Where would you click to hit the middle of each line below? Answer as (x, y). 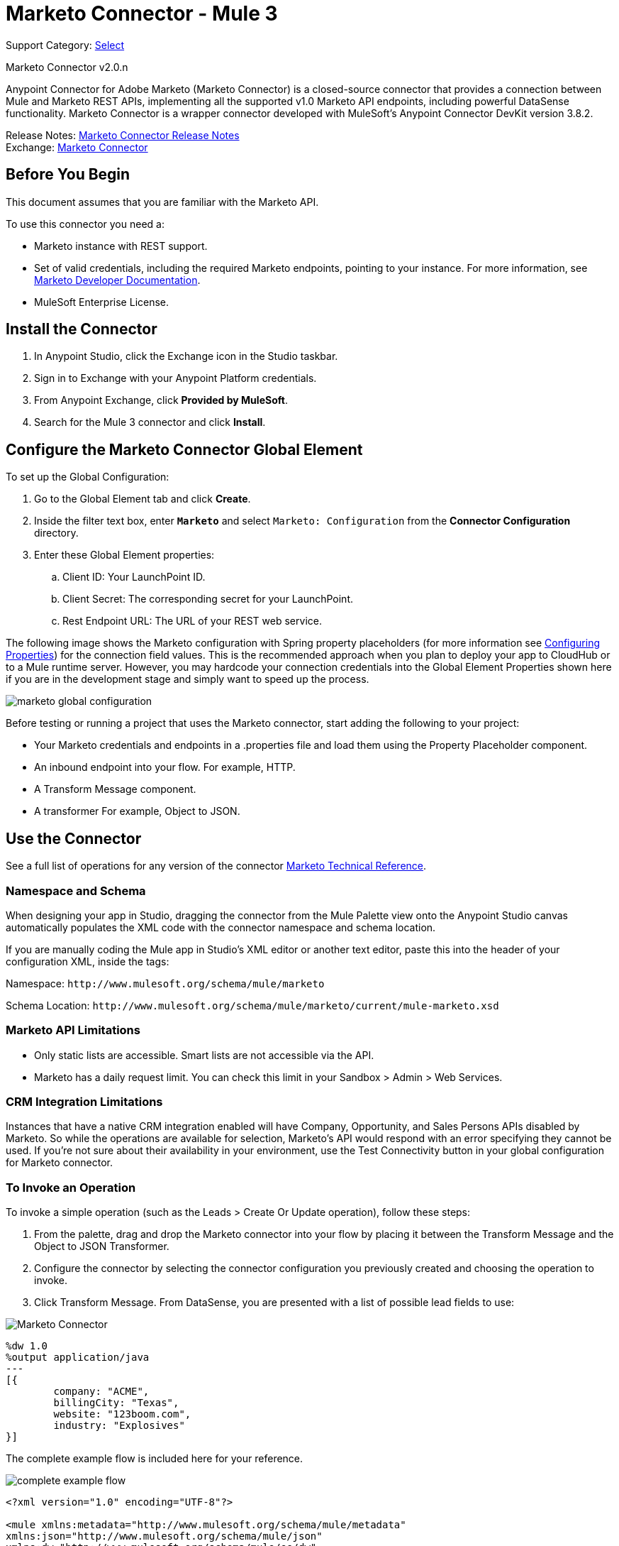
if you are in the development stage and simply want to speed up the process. (188, 679)
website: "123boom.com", (122, 1414)
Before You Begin (68, 175)
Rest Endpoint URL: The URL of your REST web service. (192, 621)
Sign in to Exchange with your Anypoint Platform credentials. (175, 378)
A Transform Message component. (115, 789)
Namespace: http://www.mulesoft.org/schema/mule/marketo (165, 983)
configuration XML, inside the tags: (88, 961)
